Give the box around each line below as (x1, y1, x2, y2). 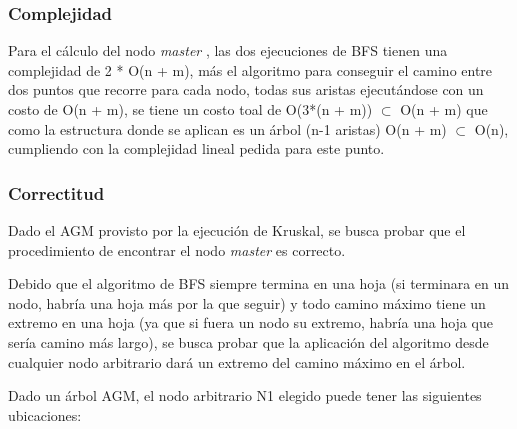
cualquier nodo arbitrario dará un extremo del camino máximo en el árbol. (8, 351, 466, 372)
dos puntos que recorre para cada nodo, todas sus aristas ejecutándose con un (8, 79, 484, 100)
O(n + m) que (400, 99, 488, 119)
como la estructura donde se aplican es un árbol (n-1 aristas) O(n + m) (8, 118, 447, 139)
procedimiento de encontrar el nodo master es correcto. (8, 239, 346, 260)
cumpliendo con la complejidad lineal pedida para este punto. (8, 138, 385, 159)
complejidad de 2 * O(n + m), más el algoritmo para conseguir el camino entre (8, 59, 493, 80)
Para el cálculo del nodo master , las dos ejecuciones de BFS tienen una (8, 40, 448, 61)
